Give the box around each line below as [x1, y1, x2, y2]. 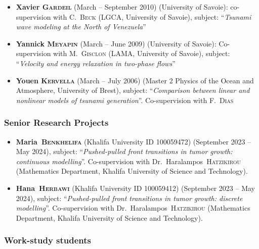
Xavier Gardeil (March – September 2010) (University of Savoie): [16, 2, 228, 12]
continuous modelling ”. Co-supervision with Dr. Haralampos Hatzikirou [16, 156, 241, 166]
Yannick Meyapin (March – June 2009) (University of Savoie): [16, 38, 217, 48]
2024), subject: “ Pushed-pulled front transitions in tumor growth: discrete [16, 192, 243, 203]
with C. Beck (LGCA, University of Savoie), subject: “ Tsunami [53, 11, 251, 22]
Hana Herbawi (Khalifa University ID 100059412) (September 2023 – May [16, 182, 255, 193]
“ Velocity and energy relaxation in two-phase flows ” [16, 58, 176, 68]
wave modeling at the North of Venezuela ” [16, 21, 146, 32]
